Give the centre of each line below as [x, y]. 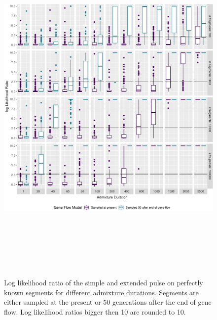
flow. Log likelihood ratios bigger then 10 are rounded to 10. [95, 311]
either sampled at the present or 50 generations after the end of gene [108, 302]
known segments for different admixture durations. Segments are [101, 292]
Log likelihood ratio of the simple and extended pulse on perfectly [104, 282]
